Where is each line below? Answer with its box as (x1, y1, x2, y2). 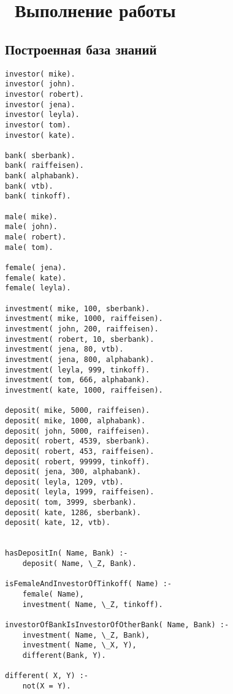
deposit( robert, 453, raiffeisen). (5, 447, 155, 456)
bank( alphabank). (5, 172, 80, 181)
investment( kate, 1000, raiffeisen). (5, 385, 163, 394)
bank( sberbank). (5, 151, 75, 160)
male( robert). (5, 233, 67, 242)
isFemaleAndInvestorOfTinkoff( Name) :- (5, 579, 172, 589)
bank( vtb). (5, 181, 53, 190)
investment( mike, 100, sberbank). (5, 304, 150, 313)
